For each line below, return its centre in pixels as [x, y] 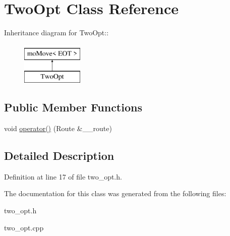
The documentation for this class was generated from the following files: [115, 193]
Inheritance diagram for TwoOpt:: [56, 33]
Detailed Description [59, 156]
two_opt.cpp [24, 227]
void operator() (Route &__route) [58, 128]
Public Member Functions [73, 107]
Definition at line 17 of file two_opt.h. [63, 176]
